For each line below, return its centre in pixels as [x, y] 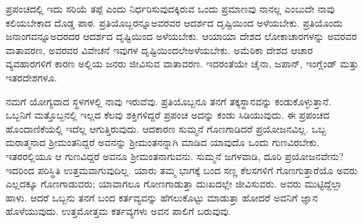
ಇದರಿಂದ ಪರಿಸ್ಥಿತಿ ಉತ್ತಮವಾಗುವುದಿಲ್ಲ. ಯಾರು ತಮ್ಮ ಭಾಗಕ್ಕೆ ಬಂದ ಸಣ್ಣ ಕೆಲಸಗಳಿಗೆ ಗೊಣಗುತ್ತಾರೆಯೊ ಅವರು [182, 170]
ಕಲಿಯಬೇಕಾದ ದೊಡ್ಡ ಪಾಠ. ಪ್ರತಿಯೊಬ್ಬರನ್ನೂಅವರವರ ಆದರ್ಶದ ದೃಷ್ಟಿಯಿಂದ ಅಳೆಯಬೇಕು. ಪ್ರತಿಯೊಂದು [174, 22]
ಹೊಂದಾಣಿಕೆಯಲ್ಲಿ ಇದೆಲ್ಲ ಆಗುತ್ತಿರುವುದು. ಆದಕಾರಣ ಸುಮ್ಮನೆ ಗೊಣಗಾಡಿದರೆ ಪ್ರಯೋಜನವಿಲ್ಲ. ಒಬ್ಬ [166, 128]
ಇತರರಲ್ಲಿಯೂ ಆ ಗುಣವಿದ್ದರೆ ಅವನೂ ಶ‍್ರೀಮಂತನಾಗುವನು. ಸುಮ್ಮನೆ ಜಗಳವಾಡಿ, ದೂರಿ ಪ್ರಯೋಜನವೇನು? [175, 156]
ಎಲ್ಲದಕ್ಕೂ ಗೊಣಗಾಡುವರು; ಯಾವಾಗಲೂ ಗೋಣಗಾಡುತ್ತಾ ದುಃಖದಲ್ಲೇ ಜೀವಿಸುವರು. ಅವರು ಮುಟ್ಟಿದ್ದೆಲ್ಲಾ [174, 184]
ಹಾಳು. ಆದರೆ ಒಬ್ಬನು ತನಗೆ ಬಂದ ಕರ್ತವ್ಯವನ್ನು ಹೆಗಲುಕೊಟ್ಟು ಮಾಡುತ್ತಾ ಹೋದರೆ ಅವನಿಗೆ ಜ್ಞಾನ [162, 197]
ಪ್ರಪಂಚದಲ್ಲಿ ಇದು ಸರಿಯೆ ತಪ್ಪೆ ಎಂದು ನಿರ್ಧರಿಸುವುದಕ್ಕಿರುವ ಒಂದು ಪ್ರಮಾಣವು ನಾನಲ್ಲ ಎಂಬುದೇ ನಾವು [170, 8]
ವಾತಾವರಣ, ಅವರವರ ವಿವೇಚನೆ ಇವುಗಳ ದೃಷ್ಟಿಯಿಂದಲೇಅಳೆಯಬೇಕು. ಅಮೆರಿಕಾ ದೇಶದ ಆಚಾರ [159, 50]
